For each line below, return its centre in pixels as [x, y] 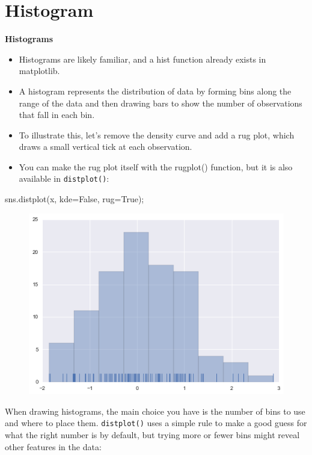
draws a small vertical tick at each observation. [106, 147]
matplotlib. [39, 71]
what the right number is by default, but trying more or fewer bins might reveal [152, 435]
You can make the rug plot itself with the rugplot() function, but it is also [156, 166]
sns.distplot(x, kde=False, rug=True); [75, 199]
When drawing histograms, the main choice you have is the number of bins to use [155, 411]
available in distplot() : [64, 178]
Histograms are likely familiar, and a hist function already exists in [142, 59]
